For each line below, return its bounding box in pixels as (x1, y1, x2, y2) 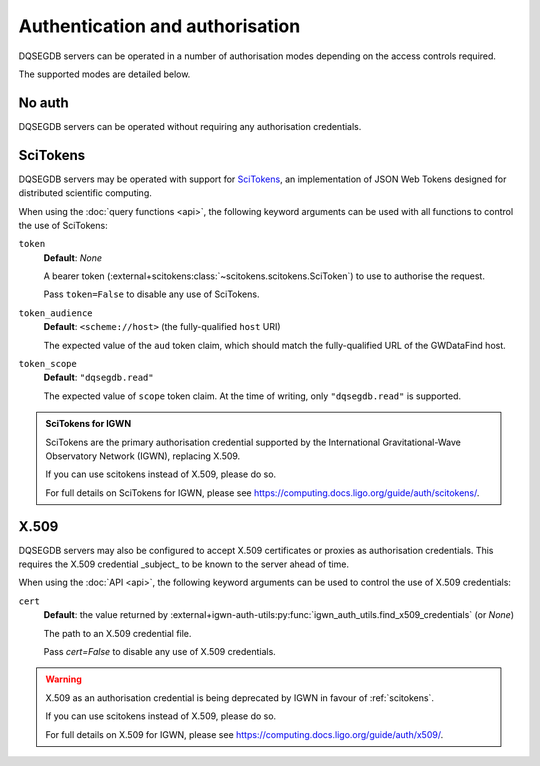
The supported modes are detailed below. (18, 68, 191, 80)
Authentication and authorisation (18, 15, 301, 37)
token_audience (18, 307, 94, 319)
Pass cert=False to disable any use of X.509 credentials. (43, 646, 277, 658)
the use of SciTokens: (18, 219, 109, 231)
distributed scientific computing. (18, 187, 152, 199)
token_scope (18, 358, 77, 370)
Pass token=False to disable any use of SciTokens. (43, 288, 260, 300)
